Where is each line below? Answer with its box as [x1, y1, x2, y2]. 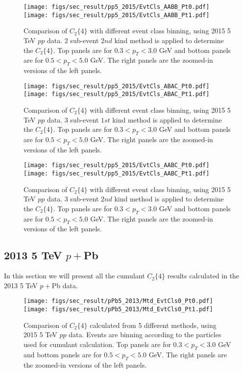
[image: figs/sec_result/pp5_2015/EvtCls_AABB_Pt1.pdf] [24, 11, 210, 19]
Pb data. [51, 280, 78, 290]
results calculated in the [167, 271, 240, 281]
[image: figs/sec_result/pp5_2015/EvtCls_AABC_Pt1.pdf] [24, 170, 210, 177]
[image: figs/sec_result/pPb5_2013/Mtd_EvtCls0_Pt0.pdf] [24, 298, 213, 305]
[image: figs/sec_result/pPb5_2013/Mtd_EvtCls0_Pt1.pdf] [24, 306, 213, 313]
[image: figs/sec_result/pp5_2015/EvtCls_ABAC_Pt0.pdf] [24, 82, 210, 90]
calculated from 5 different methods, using [90, 320, 217, 330]
